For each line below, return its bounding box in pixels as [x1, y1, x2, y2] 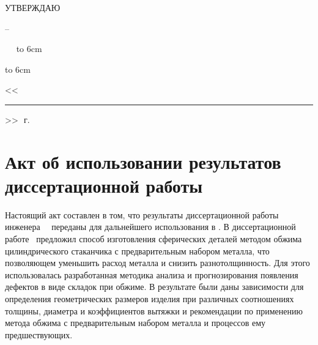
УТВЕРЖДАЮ [5, 1, 61, 13]
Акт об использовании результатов [5, 149, 281, 174]
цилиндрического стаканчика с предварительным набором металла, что [5, 244, 270, 257]
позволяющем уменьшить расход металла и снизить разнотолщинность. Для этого [5, 256, 310, 269]
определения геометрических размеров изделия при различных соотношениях [5, 292, 294, 305]
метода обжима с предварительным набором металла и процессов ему [5, 316, 266, 329]
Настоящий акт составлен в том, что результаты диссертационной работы [5, 208, 279, 221]
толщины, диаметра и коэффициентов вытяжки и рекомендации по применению [5, 304, 303, 317]
